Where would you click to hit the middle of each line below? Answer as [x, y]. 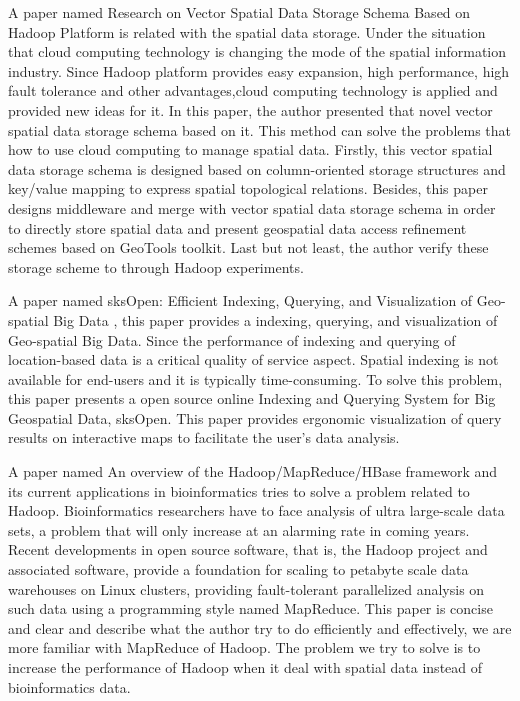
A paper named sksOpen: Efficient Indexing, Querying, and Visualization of [240, 300]
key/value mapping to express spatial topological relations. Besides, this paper [248, 188]
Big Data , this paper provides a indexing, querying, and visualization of [275, 319]
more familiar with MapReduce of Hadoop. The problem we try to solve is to [244, 647]
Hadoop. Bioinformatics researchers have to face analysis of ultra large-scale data [256, 510]
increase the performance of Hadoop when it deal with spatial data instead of [245, 667]
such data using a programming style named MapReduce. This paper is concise [250, 608]
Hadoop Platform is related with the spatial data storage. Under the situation [247, 31]
